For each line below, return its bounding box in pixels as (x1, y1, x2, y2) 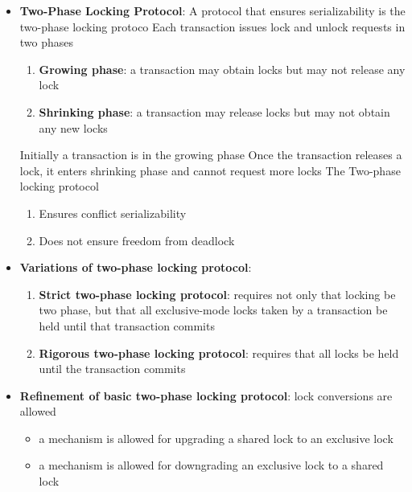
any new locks (39, 119, 108, 136)
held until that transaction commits (39, 317, 215, 334)
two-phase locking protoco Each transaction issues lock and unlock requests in (19, 18, 406, 35)
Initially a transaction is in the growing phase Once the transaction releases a (19, 146, 402, 163)
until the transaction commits (39, 360, 186, 377)
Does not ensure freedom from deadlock (39, 232, 235, 248)
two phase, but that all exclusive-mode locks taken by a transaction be (39, 301, 388, 318)
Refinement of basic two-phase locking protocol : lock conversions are (19, 387, 393, 404)
